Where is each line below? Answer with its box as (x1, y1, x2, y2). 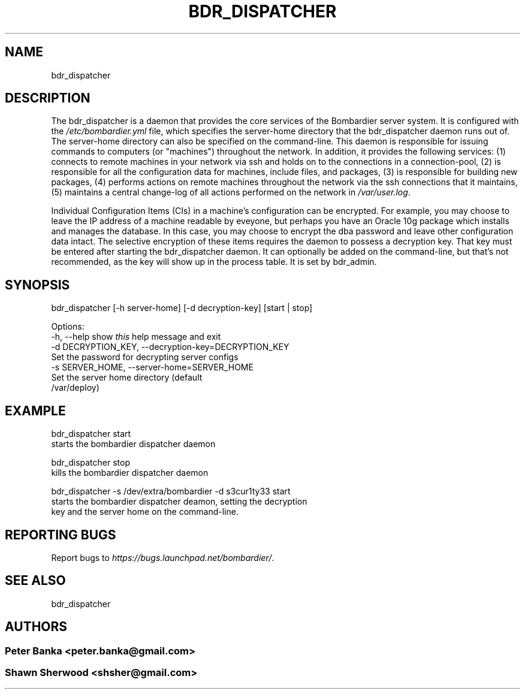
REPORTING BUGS (5, 527, 116, 542)
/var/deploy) (51, 382, 99, 393)
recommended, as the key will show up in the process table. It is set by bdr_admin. (51, 257, 377, 267)
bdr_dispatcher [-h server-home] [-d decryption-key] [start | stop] (51, 303, 313, 313)
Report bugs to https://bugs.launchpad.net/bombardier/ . (51, 552, 274, 563)
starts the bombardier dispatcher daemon (51, 439, 216, 449)
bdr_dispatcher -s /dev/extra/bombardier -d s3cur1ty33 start (51, 486, 291, 497)
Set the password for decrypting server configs (51, 352, 239, 363)
